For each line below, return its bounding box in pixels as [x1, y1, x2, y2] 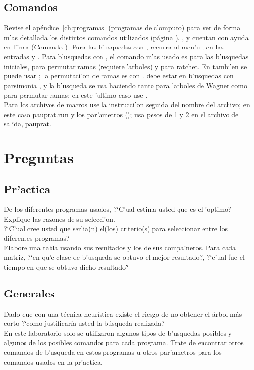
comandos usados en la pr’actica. [4, 356, 102, 367]
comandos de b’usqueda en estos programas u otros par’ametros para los [4, 347, 222, 357]
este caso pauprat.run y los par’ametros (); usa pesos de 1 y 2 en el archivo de [4, 109, 239, 119]
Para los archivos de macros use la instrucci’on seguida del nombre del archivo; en [4, 99, 250, 109]
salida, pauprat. [4, 119, 51, 129]
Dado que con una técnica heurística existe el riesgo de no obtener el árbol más [4, 308, 242, 319]
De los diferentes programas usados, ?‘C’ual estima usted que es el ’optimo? [4, 204, 231, 214]
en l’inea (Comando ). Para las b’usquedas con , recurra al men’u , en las [4, 42, 224, 52]
